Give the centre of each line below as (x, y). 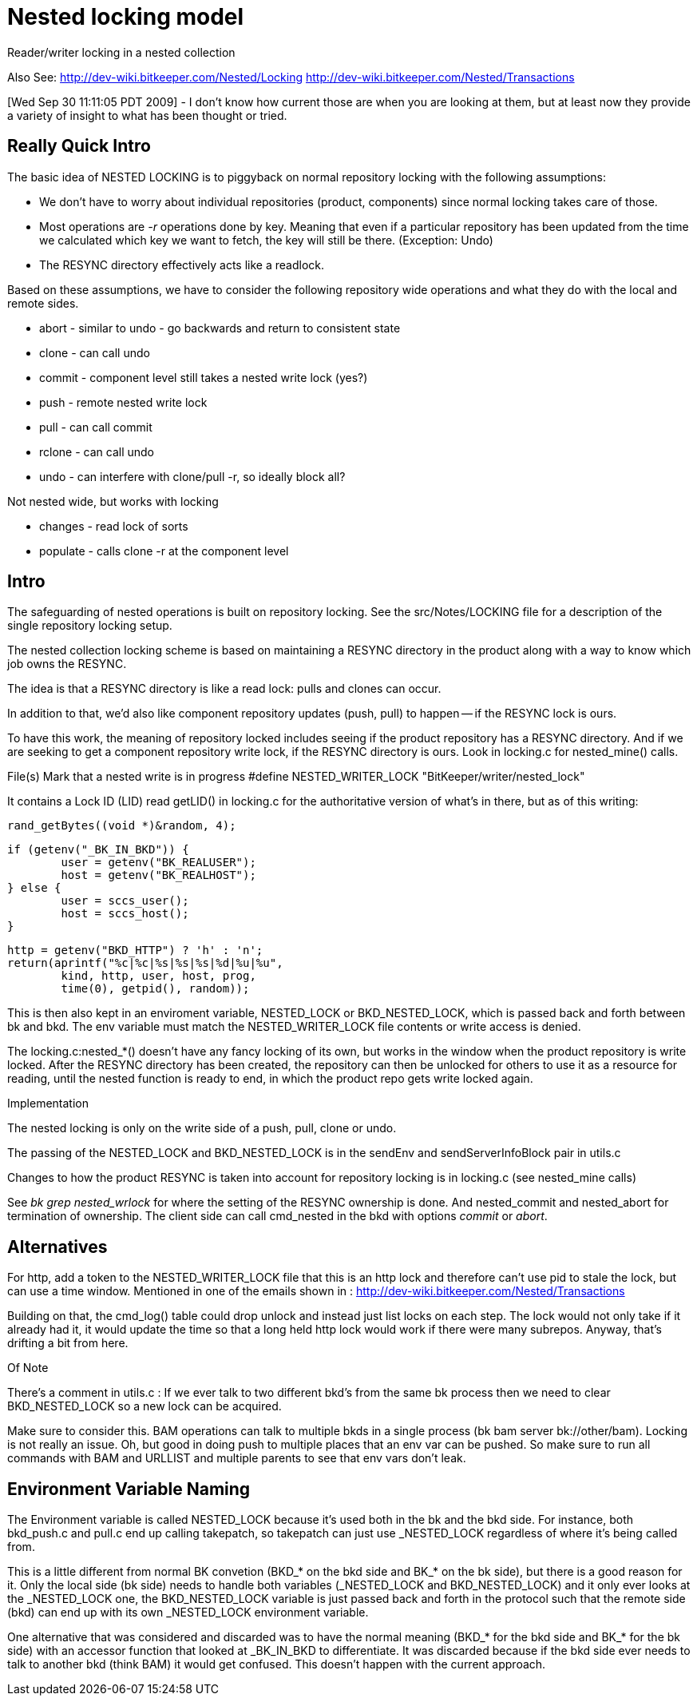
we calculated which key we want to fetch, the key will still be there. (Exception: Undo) (266, 240)
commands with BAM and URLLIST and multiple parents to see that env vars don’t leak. (237, 1458)
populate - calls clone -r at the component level (164, 551)
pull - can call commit (96, 427)
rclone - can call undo (97, 451)
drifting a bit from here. (68, 1343)
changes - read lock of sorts (114, 526)
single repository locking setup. (90, 626)
